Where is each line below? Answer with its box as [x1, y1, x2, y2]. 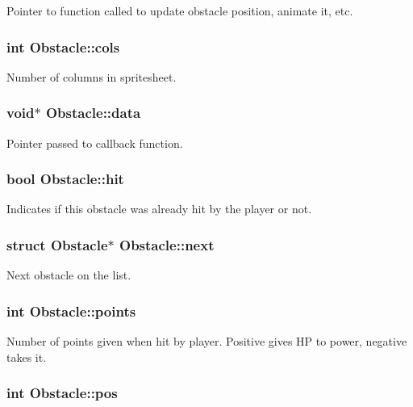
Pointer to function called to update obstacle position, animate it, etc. [6, 2, 353, 19]
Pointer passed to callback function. [6, 134, 183, 151]
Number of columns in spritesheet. [6, 68, 177, 85]
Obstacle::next [119, 234, 215, 254]
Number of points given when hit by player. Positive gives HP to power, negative [6, 333, 407, 350]
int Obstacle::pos [6, 383, 118, 403]
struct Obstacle [6, 234, 108, 254]
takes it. [6, 348, 47, 365]
